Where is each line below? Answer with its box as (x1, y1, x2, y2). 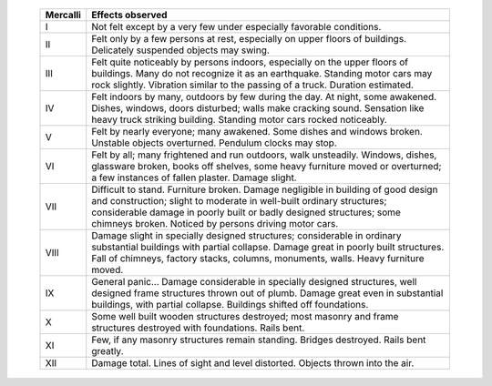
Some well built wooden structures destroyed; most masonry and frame (91, 310, 399, 322)
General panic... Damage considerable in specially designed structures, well (91, 276, 417, 288)
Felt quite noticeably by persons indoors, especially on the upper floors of (91, 56, 409, 68)
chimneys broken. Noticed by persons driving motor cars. (91, 218, 339, 229)
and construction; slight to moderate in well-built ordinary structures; (91, 195, 387, 207)
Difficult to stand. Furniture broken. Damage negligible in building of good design (91, 183, 438, 196)
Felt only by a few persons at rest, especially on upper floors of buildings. (91, 33, 407, 45)
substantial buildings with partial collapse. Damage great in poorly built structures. (91, 241, 445, 253)
